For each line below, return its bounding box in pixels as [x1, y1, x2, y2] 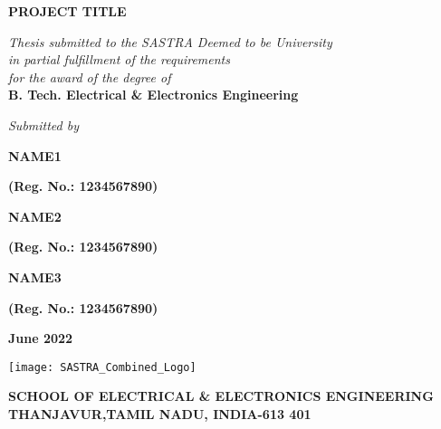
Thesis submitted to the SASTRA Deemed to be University [8, 32, 332, 51]
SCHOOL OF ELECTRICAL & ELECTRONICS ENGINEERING [8, 386, 434, 405]
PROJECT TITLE [8, 2, 127, 20]
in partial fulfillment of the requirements [8, 50, 230, 69]
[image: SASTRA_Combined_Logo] [8, 360, 197, 374]
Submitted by [8, 115, 80, 134]
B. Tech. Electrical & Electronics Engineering [8, 85, 299, 104]
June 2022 [8, 329, 73, 348]
